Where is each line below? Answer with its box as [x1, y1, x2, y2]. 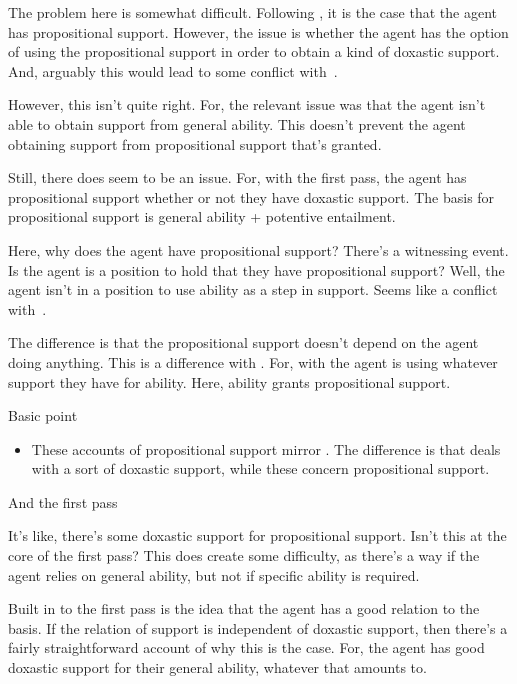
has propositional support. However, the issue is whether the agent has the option [8, 21, 509, 42]
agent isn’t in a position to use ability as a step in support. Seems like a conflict [8, 279, 498, 300]
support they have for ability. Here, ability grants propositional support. [8, 371, 451, 392]
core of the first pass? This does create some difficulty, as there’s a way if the [8, 545, 480, 566]
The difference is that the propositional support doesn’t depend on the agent [8, 332, 479, 353]
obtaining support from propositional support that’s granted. [8, 133, 382, 154]
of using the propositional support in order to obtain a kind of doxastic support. [8, 41, 500, 62]
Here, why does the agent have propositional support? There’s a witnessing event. [8, 239, 509, 260]
